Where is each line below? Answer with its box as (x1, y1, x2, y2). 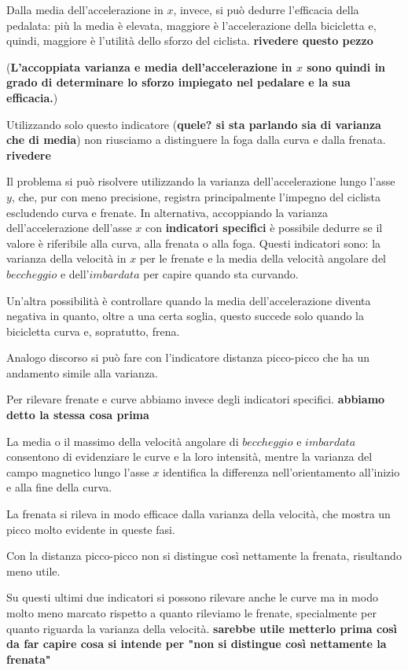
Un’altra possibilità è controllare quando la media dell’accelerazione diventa (6, 292, 371, 308)
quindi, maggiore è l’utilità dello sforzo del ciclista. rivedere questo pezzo (6, 32, 373, 49)
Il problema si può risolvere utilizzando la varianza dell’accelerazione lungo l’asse (6, 173, 395, 190)
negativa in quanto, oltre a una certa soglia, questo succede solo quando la (6, 307, 364, 324)
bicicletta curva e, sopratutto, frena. (6, 322, 180, 339)
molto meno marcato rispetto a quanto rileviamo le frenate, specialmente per (6, 605, 377, 620)
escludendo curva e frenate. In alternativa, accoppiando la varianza (6, 204, 328, 220)
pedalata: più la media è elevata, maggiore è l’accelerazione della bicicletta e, (6, 17, 377, 33)
